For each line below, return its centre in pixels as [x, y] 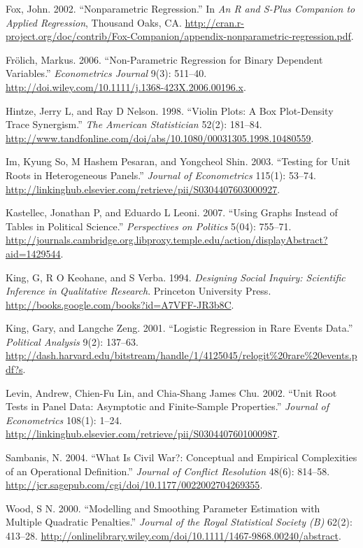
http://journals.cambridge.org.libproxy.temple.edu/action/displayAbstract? [167, 240]
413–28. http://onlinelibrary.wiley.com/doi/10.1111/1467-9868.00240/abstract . [173, 535]
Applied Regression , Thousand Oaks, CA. [94, 22]
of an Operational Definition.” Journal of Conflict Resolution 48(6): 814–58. [168, 471]
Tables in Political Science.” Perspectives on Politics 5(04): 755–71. [149, 226]
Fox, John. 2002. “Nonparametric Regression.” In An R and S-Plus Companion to [180, 8]
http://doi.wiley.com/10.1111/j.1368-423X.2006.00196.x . [126, 86]
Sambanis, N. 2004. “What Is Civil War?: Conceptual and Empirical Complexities [181, 457]
